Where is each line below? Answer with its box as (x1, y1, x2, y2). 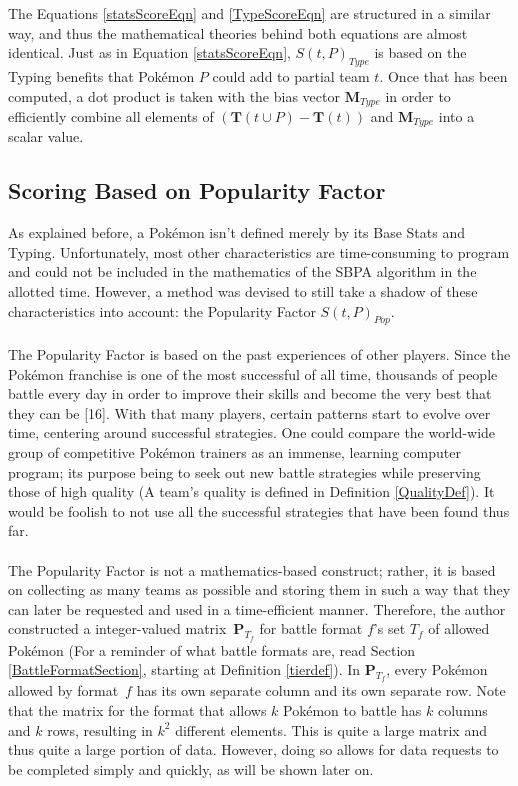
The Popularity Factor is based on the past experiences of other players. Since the (8, 344, 511, 365)
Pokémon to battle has (283, 699, 422, 720)
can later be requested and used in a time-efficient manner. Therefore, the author (8, 598, 506, 619)
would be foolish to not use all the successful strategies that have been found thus (8, 500, 510, 521)
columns (438, 699, 488, 720)
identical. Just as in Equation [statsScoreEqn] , (8, 42, 291, 63)
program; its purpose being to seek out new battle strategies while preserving (8, 461, 481, 482)
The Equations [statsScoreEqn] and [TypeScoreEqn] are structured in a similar (8, 3, 491, 23)
